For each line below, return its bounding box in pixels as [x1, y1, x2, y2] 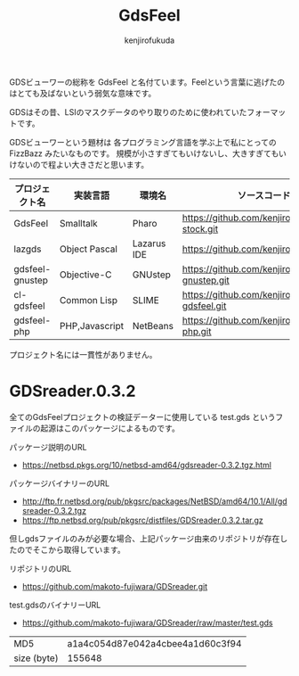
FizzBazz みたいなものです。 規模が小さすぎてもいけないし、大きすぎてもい [9, 148, 287, 159]
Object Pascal [59, 243, 118, 255]
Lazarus [132, 237, 166, 250]
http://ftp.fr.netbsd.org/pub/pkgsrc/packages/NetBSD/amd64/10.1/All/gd [21, 496, 287, 507]
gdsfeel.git [182, 300, 227, 312]
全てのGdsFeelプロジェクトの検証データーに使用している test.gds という [9, 411, 276, 422]
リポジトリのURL [9, 563, 72, 573]
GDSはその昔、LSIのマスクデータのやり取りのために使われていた [9, 106, 247, 117]
